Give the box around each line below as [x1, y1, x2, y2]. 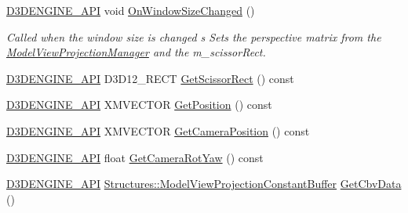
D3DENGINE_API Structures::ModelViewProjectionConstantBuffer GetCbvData [6, 175, 402, 192]
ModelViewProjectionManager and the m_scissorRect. [6, 44, 266, 60]
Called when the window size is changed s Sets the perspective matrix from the [6, 28, 381, 45]
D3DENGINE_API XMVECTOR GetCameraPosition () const [6, 122, 310, 139]
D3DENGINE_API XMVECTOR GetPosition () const [6, 96, 272, 113]
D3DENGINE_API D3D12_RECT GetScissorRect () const [6, 70, 294, 86]
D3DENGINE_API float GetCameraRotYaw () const [6, 149, 264, 165]
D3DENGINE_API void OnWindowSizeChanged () [6, 2, 255, 18]
